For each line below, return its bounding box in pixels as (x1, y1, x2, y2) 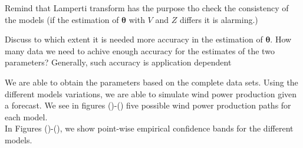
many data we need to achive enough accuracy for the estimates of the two (5, 44, 275, 57)
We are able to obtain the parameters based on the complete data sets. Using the (5, 75, 298, 88)
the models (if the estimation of (5, 13, 119, 25)
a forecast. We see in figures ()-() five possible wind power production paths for (5, 99, 291, 111)
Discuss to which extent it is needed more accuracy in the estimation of (5, 33, 263, 45)
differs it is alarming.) (179, 13, 258, 25)
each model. (5, 110, 48, 123)
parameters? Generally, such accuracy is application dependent (5, 56, 232, 68)
